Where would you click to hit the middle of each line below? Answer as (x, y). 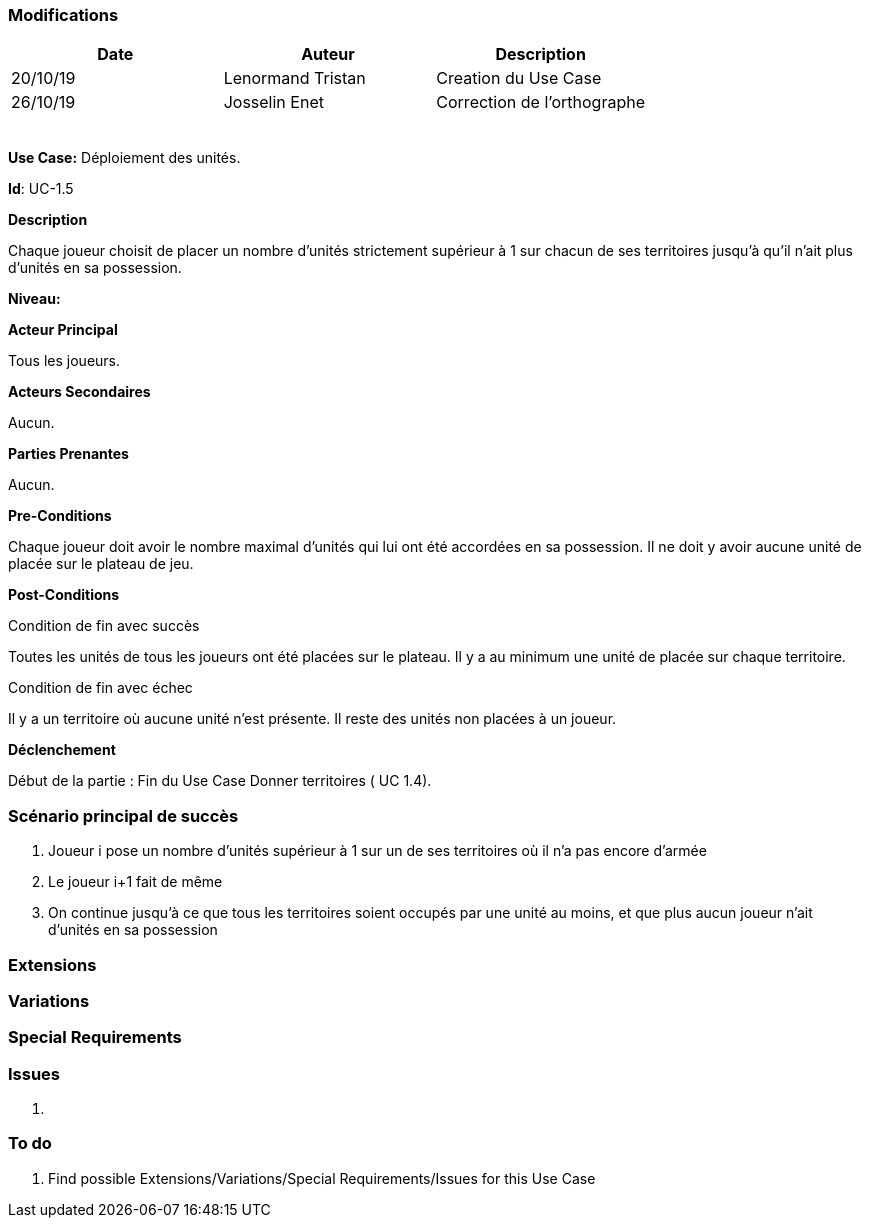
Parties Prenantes (68, 454)
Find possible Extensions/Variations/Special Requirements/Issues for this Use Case (322, 1178)
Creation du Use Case (519, 78)
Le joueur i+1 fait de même (135, 882)
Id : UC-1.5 (41, 189)
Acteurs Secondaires (79, 392)
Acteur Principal (63, 330)
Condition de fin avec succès (104, 626)
